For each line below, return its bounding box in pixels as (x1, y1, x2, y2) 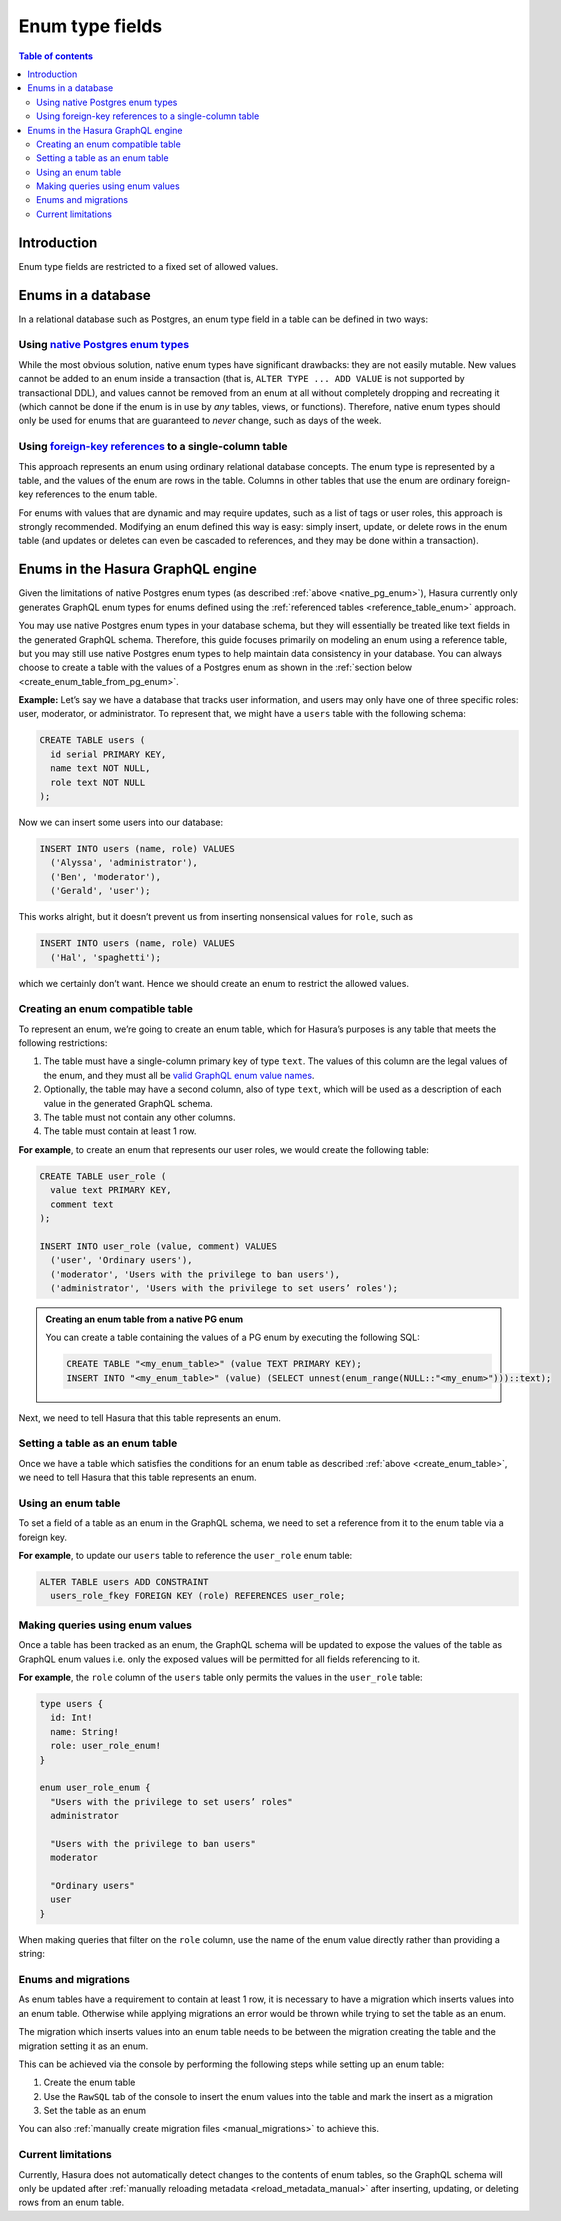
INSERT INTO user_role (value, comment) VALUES (39, 1240, 277, 1252)
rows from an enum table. (18, 2196, 125, 2209)
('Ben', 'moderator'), (50, 871, 162, 882)
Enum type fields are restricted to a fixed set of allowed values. (18, 260, 279, 272)
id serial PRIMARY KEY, (50, 748, 167, 760)
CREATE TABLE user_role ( (39, 1170, 167, 1182)
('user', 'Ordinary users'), (50, 1255, 194, 1266)
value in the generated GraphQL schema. (43, 1097, 214, 1109)
